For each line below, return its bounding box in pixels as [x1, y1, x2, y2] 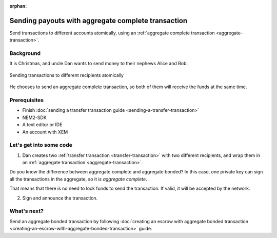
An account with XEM [22, 129, 68, 135]
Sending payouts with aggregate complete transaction [9, 16, 188, 25]
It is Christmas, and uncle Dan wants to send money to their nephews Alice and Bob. [9, 61, 188, 67]
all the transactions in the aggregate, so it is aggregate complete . [9, 176, 147, 182]
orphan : [9, 3, 27, 9]
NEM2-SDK [22, 114, 47, 121]
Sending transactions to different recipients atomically [9, 72, 124, 78]
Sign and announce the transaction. [22, 195, 98, 201]
